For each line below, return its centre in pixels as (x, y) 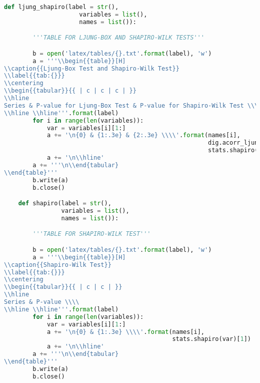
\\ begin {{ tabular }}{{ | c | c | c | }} (70, 91)
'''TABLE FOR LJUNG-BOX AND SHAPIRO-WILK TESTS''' (118, 38)
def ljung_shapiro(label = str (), (61, 7)
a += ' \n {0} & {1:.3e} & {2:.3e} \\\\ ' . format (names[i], (143, 135)
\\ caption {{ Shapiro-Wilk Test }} (58, 265)
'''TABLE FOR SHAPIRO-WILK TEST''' (92, 234)
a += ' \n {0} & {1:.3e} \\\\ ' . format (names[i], (126, 332)
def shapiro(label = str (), (65, 204)
